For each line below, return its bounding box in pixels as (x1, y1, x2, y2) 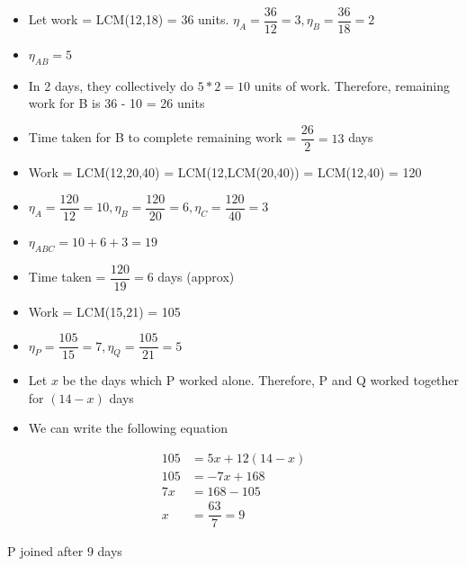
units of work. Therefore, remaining (254, 76, 450, 94)
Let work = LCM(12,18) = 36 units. (28, 10, 229, 29)
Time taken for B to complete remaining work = (28, 128, 297, 147)
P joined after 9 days (7, 542, 122, 561)
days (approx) (157, 267, 235, 286)
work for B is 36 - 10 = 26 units (28, 94, 205, 112)
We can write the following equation (28, 418, 229, 437)
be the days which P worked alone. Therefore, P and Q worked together (62, 371, 460, 390)
